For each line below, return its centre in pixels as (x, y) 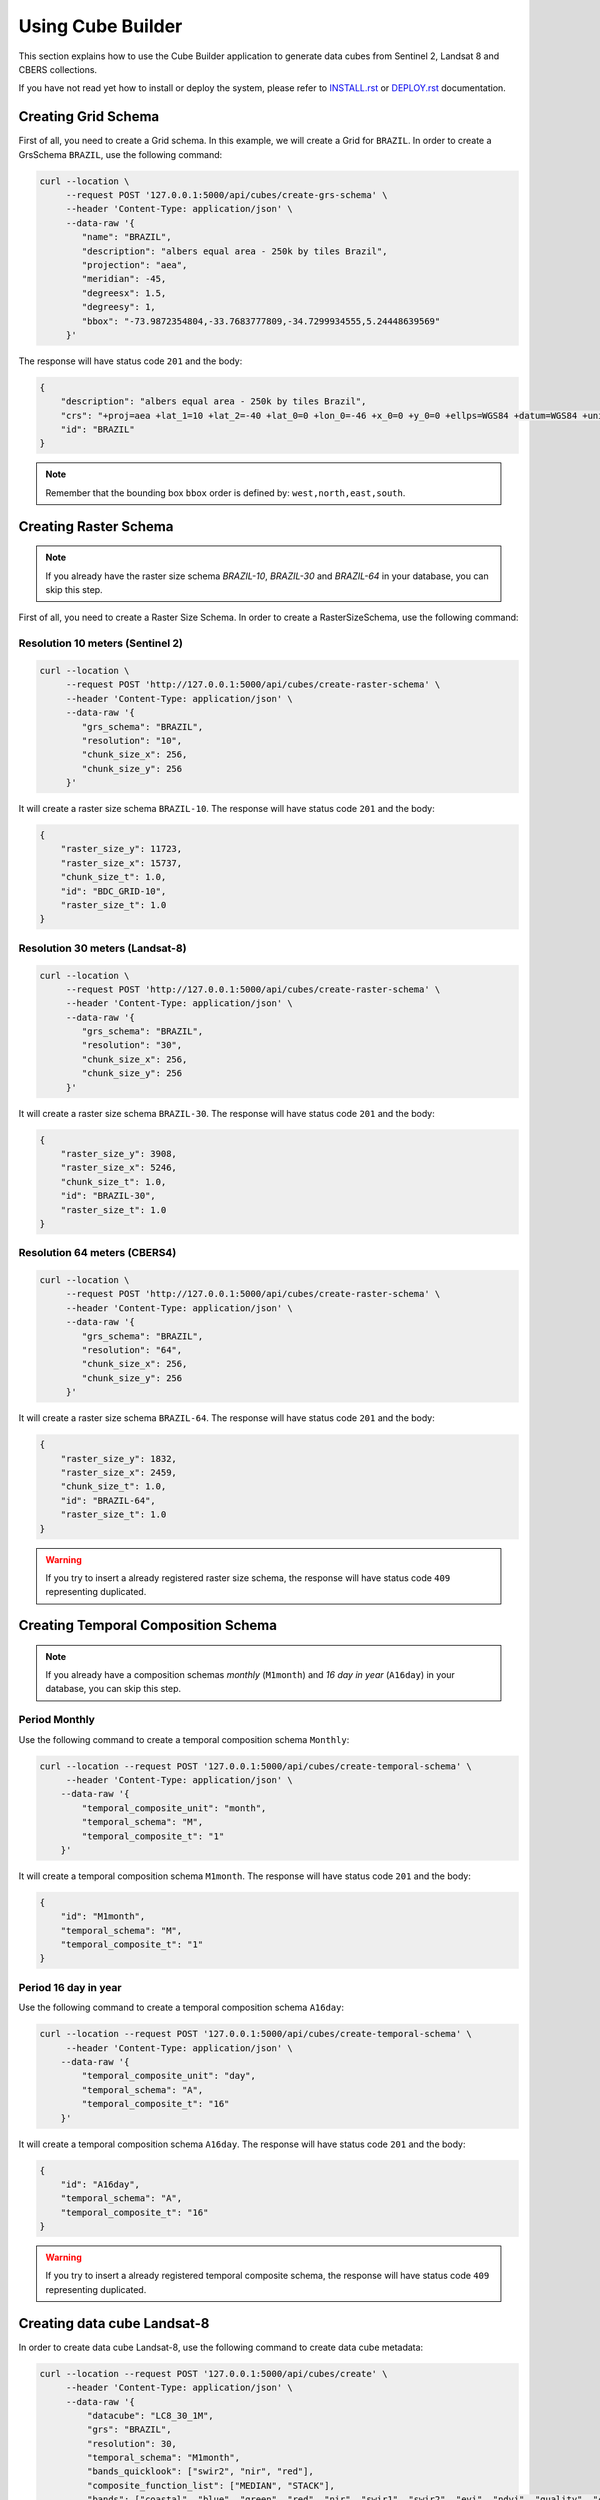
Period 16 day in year (70, 1987)
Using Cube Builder (100, 26)
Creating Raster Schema (96, 526)
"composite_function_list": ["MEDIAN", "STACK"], (210, 2485)
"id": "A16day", (100, 2184)
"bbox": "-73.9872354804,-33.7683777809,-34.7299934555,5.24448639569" (261, 321)
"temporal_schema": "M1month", (163, 2458)
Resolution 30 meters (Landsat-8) (102, 948)
